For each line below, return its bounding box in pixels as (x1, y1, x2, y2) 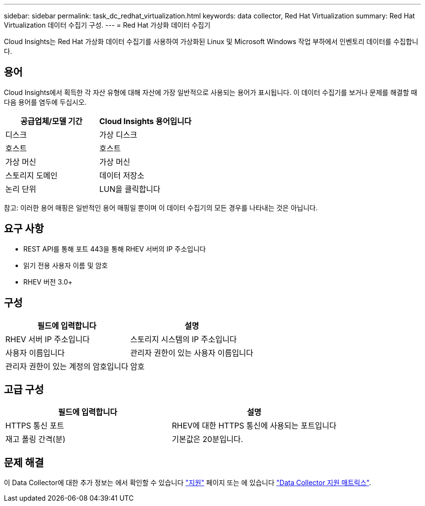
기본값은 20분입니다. (172, 434, 243, 444)
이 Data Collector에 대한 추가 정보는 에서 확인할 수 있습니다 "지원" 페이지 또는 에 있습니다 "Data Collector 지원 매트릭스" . (4, 478, 371, 487)
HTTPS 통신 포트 (5, 421, 64, 431)
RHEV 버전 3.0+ (23, 277, 73, 286)
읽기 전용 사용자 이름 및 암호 (23, 261, 108, 269)
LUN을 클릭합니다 (99, 184, 161, 194)
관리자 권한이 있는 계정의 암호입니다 (5, 361, 129, 371)
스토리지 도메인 (5, 170, 58, 180)
